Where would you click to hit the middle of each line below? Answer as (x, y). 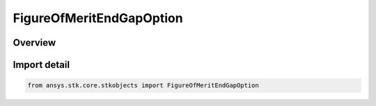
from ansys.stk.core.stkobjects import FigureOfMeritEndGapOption (143, 86)
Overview (34, 43)
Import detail (41, 65)
